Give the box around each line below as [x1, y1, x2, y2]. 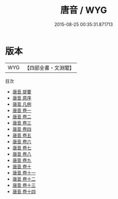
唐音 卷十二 [12, 176, 36, 182]
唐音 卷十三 [12, 182, 36, 188]
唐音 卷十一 [12, 170, 36, 176]
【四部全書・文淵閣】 [24, 64, 75, 71]
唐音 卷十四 [12, 188, 36, 195]
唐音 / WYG [60, 4, 107, 16]
